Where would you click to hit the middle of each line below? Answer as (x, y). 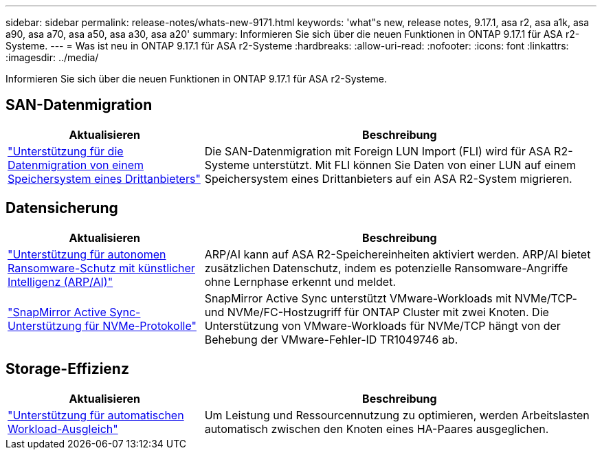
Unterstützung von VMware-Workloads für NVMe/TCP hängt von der (382, 325)
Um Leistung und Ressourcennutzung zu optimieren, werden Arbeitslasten (397, 415)
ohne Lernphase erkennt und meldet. (300, 281)
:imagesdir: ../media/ (52, 57)
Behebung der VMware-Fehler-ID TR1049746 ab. (331, 339)
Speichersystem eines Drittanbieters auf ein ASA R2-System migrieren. (388, 178)
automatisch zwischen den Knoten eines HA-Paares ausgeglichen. (377, 429)
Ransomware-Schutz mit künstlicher (101, 268)
